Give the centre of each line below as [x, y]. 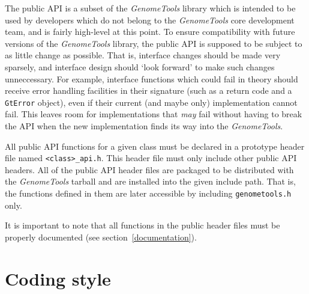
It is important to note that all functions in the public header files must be [142, 225]
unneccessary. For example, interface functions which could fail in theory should [151, 78]
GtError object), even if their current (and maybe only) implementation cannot [151, 102]
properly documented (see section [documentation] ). [101, 237]
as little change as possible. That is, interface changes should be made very [143, 55]
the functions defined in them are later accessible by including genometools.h [148, 193]
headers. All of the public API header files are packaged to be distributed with [149, 169]
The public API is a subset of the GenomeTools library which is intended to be [150, 8]
